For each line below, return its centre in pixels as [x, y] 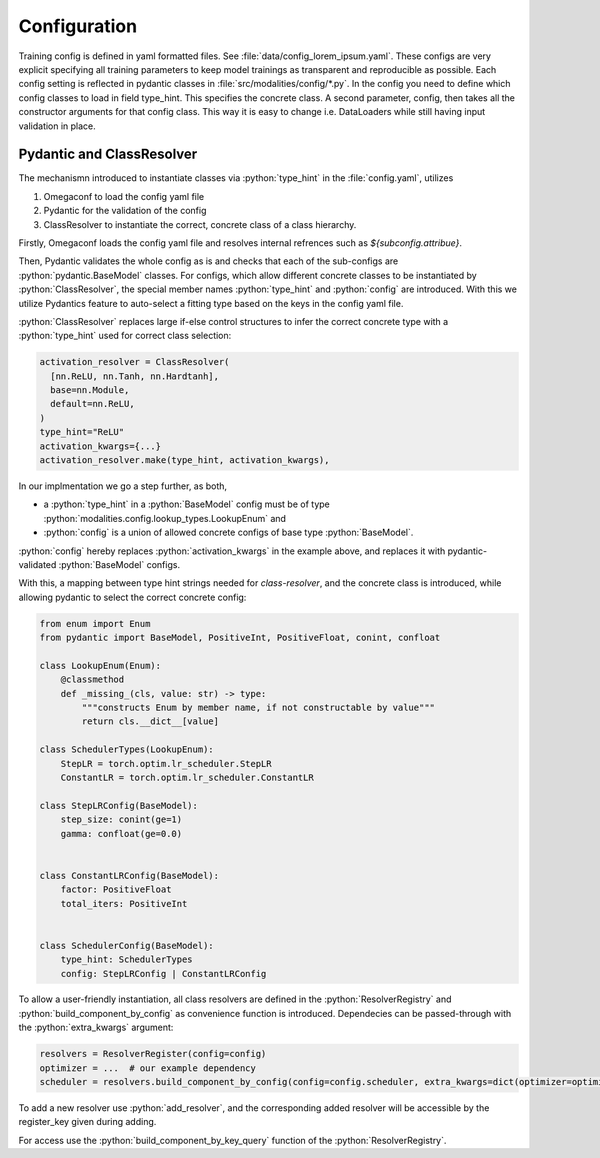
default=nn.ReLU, [92, 404]
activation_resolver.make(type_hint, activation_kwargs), [184, 460]
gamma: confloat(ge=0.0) [121, 833]
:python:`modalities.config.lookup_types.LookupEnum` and [165, 518]
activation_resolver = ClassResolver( [134, 362]
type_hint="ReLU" [82, 432]
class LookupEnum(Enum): [100, 665]
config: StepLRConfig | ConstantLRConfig [163, 973]
